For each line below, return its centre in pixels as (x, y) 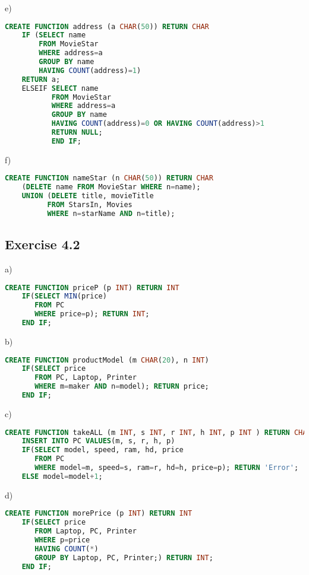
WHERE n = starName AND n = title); (111, 213)
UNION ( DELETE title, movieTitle (88, 196)
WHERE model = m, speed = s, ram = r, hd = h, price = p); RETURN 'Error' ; (167, 468)
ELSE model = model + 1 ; (62, 476)
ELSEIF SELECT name (60, 88)
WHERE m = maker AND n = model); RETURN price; (122, 387)
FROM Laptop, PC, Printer (86, 531)
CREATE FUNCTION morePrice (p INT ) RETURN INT (99, 514)
